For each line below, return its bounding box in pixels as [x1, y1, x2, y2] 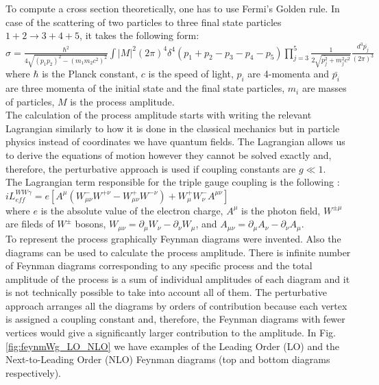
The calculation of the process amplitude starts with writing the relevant [5, 108, 312, 122]
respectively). [5, 365, 62, 380]
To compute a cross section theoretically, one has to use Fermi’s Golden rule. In [5, 1, 340, 15]
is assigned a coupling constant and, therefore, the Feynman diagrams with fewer [5, 312, 345, 326]
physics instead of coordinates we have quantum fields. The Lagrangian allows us [5, 134, 345, 149]
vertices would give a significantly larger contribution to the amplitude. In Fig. [5, 325, 336, 340]
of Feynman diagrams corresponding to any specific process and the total [5, 258, 313, 273]
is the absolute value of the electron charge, [40, 203, 223, 217]
